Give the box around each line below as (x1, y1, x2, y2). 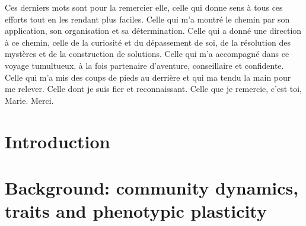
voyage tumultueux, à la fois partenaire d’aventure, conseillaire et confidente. (5, 59, 284, 71)
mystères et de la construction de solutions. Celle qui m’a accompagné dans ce (5, 47, 289, 60)
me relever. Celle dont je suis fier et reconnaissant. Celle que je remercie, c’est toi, (5, 82, 302, 95)
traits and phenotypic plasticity (5, 199, 267, 223)
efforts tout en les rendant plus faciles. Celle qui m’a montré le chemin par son (5, 12, 290, 25)
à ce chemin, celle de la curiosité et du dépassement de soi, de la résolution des (5, 36, 291, 48)
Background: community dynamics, (5, 175, 299, 199)
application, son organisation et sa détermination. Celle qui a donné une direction (5, 24, 302, 37)
